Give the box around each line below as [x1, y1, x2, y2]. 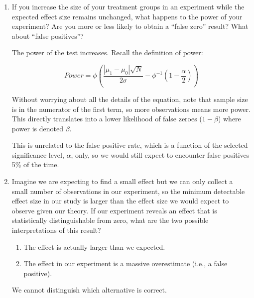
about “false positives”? [11, 30, 84, 41]
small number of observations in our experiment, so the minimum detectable [11, 186, 245, 196]
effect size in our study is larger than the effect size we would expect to [11, 196, 229, 206]
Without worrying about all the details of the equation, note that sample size [11, 94, 248, 104]
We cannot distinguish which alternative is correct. [11, 285, 167, 295]
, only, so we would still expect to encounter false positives [71, 149, 250, 160]
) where [218, 113, 241, 124]
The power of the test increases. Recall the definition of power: [11, 47, 203, 58]
